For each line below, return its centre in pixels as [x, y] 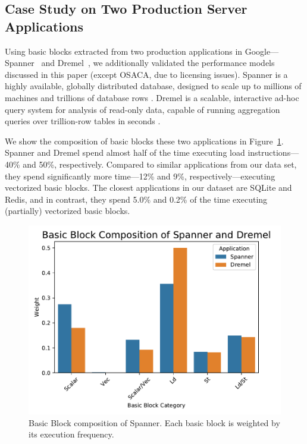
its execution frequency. [71, 434]
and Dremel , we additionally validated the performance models [158, 63]
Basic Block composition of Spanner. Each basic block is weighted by [154, 422]
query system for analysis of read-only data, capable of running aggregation [142, 109]
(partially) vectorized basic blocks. [68, 211]
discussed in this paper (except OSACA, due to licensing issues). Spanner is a [146, 74]
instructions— [273, 152]
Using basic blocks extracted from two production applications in [124, 51]
